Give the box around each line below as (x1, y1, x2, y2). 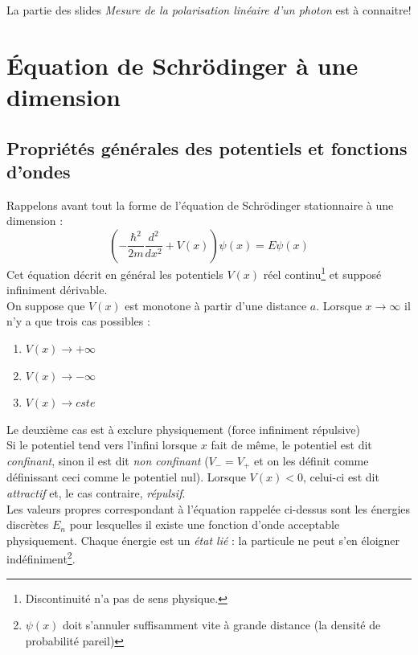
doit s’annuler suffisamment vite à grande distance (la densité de (63, 616, 381, 633)
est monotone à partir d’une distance (125, 297, 307, 313)
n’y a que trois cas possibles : (6, 313, 150, 330)
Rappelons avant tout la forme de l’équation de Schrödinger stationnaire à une (6, 196, 394, 213)
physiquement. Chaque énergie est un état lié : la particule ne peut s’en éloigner (6, 531, 400, 548)
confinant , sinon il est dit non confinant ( (6, 452, 209, 469)
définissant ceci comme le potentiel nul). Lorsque (6, 469, 246, 485)
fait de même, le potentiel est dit (211, 436, 372, 453)
